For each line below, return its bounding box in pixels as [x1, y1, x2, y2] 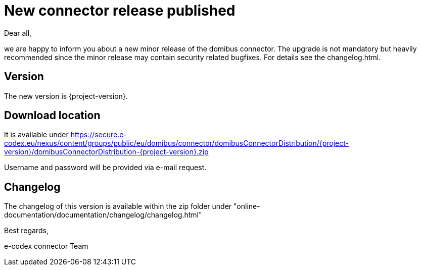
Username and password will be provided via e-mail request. [4, 163, 207, 172]
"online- [233, 202, 260, 211]
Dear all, [4, 28, 32, 37]
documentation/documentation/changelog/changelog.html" [4, 210, 202, 220]
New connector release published [4, 2, 236, 19]
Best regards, [4, 226, 49, 235]
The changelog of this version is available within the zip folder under [4, 202, 232, 211]
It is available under [4, 130, 69, 139]
